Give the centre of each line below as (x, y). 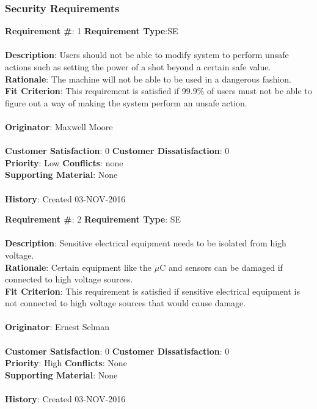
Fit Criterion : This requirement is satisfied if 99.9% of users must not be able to (158, 91)
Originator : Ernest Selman (57, 327)
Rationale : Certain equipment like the (78, 267)
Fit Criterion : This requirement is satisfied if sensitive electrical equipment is (152, 291)
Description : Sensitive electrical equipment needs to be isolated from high (146, 243)
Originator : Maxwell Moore (59, 126)
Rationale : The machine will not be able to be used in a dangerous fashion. (148, 79)
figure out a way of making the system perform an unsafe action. (126, 102)
